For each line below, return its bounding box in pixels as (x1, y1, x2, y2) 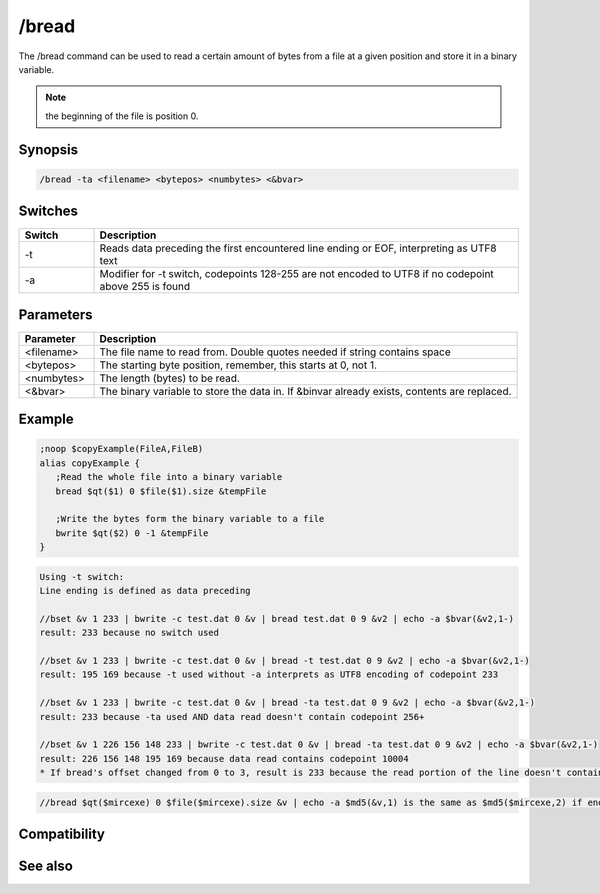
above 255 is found (99, 280, 190, 294)
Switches (18, 203, 79, 220)
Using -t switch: (39, 571, 125, 582)
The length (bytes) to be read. (99, 371, 240, 385)
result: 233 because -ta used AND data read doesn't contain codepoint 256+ (39, 711, 425, 722)
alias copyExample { (39, 457, 140, 469)
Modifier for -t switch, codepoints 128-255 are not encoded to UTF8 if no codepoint (99, 267, 494, 281)
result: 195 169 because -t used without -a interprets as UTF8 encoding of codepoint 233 (39, 669, 499, 680)
